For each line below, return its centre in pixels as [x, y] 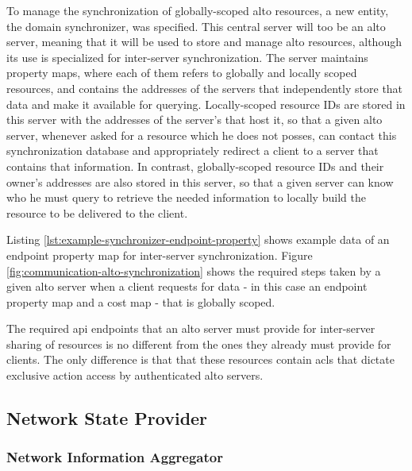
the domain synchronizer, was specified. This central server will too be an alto [196, 26]
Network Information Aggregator [115, 457]
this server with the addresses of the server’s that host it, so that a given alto [194, 120]
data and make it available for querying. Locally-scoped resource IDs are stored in [206, 104]
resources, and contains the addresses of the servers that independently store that [205, 88]
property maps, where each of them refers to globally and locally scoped [182, 73]
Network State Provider [107, 418]
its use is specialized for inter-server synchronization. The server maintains [187, 57]
